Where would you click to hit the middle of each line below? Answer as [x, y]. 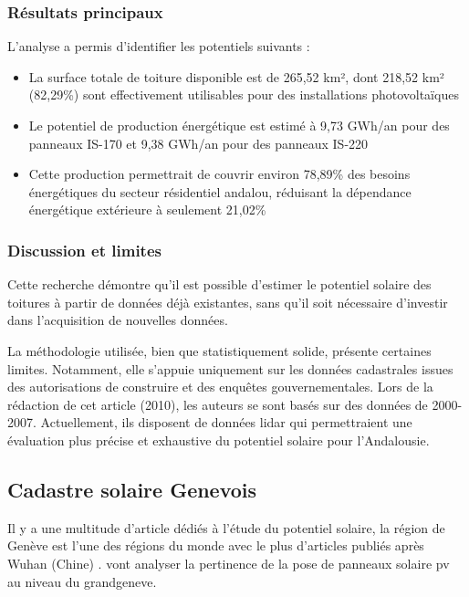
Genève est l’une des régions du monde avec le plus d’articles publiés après [216, 545]
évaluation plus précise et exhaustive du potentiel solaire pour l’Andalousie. [219, 440]
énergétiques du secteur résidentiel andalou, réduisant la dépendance [220, 191]
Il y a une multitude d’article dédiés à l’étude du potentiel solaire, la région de [226, 527]
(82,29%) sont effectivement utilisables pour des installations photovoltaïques [244, 94]
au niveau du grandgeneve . [82, 581]
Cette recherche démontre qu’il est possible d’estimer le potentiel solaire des [219, 284]
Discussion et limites [84, 250]
